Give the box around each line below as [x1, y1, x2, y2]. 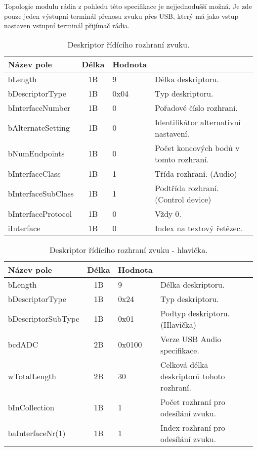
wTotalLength [8, 370, 56, 382]
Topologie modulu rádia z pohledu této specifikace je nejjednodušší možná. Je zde [4, 1, 252, 11]
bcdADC [8, 339, 39, 351]
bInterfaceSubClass [8, 188, 74, 200]
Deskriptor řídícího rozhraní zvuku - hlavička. [49, 244, 208, 255]
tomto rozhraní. [155, 153, 209, 165]
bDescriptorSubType [8, 313, 80, 325]
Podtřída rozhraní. [155, 182, 219, 194]
